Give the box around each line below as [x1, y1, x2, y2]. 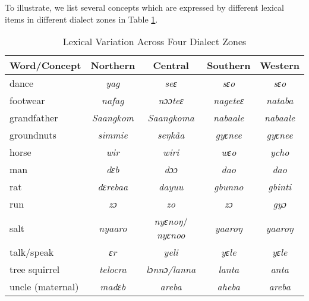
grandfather [10, 111, 58, 125]
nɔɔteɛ [158, 93, 184, 108]
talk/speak [10, 245, 54, 259]
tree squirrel [10, 262, 60, 277]
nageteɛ [213, 93, 244, 108]
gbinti [268, 180, 292, 194]
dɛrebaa [97, 180, 128, 194]
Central [153, 58, 189, 73]
